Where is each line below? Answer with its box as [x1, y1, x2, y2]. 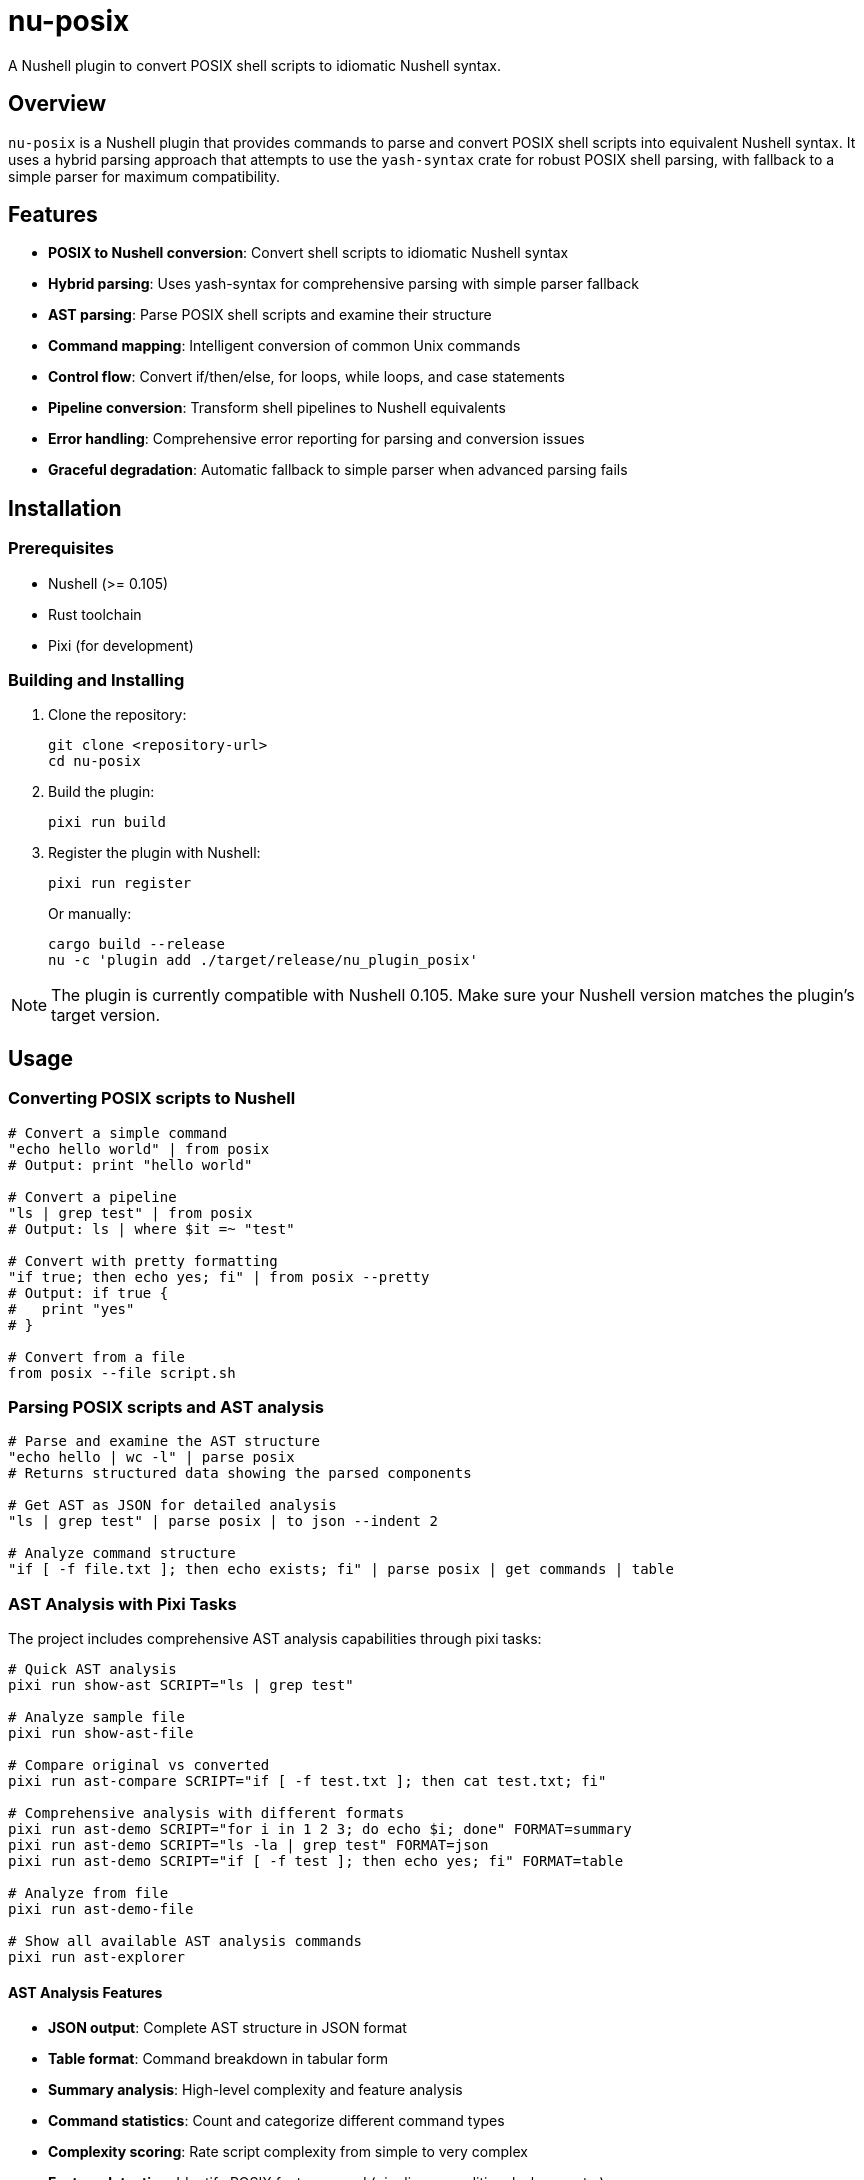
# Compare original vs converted [8, 1757, 270, 1774]
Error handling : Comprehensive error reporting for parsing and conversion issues [48, 430, 585, 448]
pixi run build [48, 814, 167, 831]
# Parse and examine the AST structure [8, 1433, 320, 1450]
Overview [8, 91, 107, 117]
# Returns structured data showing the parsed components [8, 1465, 472, 1482]
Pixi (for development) [48, 636, 194, 654]
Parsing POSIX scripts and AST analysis [8, 1397, 324, 1417]
